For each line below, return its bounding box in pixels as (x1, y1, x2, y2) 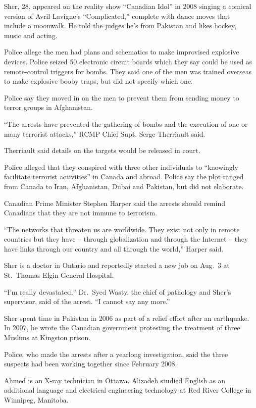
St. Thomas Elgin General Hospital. (4, 270, 114, 280)
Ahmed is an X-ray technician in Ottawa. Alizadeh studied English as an (4, 375, 225, 385)
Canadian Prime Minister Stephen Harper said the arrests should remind (4, 198, 225, 208)
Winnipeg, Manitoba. (4, 395, 69, 405)
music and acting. (4, 30, 57, 40)
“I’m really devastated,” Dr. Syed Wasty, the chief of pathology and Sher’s (4, 286, 231, 297)
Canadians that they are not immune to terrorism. (4, 207, 157, 218)
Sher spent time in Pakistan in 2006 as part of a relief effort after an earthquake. (4, 312, 249, 323)
